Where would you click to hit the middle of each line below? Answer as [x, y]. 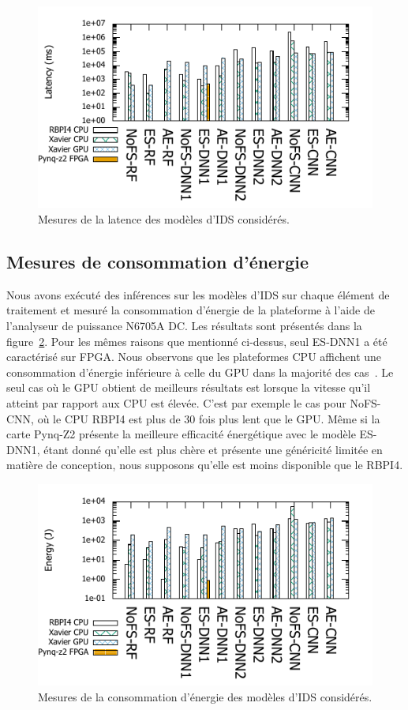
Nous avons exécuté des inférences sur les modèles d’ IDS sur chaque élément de [198, 294]
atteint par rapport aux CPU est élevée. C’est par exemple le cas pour [176, 402]
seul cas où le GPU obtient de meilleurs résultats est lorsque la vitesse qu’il [189, 387]
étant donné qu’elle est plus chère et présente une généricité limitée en [213, 449]
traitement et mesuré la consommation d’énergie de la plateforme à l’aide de [191, 310]
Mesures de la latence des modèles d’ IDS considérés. [164, 219]
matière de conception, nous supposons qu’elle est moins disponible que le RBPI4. [205, 465]
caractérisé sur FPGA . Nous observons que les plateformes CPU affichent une [194, 357]
